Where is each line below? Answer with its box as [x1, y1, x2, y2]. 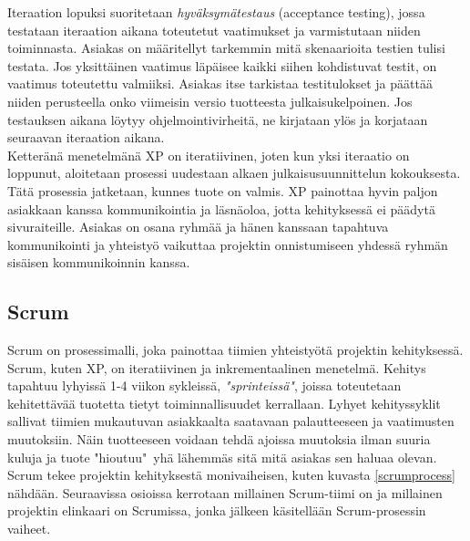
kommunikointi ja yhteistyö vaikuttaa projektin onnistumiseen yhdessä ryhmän [7, 234, 448, 254]
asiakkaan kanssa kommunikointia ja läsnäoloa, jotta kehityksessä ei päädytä [7, 199, 435, 218]
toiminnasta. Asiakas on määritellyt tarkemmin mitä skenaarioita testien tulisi [7, 38, 445, 57]
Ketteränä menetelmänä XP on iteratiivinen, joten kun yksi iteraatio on [7, 145, 410, 164]
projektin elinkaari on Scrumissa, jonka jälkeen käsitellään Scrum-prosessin [7, 501, 426, 520]
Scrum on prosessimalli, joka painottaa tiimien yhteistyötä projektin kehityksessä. [7, 340, 464, 359]
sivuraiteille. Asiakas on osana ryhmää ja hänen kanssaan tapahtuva [7, 217, 389, 236]
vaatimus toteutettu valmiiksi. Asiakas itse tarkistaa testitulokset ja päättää [7, 74, 433, 93]
